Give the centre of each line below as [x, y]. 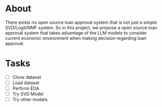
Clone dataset [27, 77]
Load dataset [26, 83]
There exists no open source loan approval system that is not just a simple [81, 22]
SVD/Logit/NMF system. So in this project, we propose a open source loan [81, 27]
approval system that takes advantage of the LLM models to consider [76, 33]
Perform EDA [26, 88]
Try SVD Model [28, 94]
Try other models [30, 100]
